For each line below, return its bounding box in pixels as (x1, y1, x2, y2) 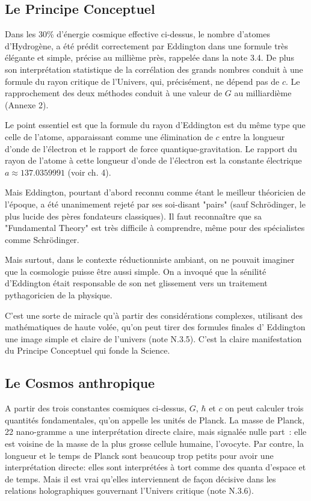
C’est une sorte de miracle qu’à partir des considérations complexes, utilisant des (5, 309, 303, 321)
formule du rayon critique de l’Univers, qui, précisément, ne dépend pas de (5, 75, 280, 87)
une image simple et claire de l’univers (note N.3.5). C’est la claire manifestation (5, 332, 302, 345)
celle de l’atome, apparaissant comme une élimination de (5, 130, 213, 143)
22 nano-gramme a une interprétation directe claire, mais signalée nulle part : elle (5, 425, 307, 438)
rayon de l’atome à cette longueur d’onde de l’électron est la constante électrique (5, 154, 302, 167)
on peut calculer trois (225, 402, 304, 414)
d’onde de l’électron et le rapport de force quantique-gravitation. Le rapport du (5, 142, 297, 155)
